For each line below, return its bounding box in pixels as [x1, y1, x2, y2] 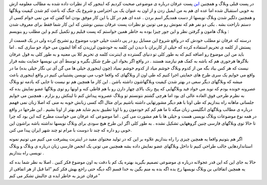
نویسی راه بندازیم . [9, 150, 44, 156]
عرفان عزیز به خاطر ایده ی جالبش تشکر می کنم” [9, 173, 100, 179]
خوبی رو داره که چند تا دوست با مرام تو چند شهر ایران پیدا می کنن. [9, 127, 132, 133]
